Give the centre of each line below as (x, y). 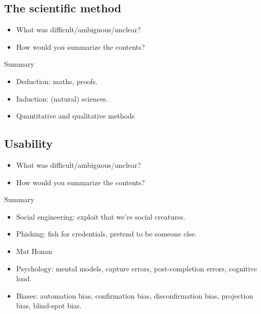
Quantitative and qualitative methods (75, 116)
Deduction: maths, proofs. (57, 81)
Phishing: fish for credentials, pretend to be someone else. (106, 234)
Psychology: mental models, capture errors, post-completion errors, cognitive (136, 268)
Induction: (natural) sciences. (62, 98)
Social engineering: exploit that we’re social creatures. (101, 216)
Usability (28, 143)
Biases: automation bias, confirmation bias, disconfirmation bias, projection (135, 295)
